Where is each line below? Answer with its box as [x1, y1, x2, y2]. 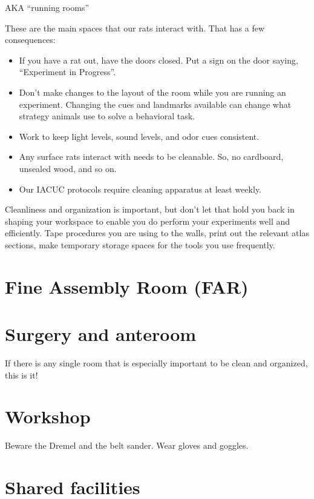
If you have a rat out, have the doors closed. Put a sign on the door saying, [19, 53, 298, 66]
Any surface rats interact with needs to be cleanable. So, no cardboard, [19, 150, 284, 163]
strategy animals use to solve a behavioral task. [19, 110, 195, 122]
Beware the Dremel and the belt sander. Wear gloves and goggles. [5, 439, 249, 452]
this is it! [5, 368, 38, 381]
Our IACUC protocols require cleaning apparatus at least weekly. [19, 182, 261, 195]
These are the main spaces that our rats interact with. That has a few [5, 21, 265, 34]
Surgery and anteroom [5, 322, 197, 346]
